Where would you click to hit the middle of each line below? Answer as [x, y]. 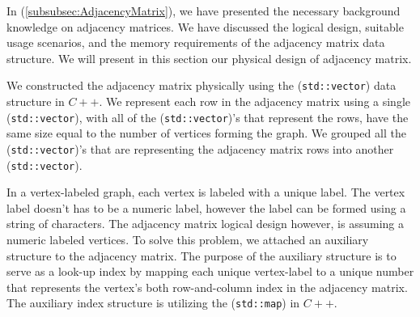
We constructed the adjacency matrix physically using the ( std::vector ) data [202, 85]
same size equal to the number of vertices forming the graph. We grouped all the [206, 133]
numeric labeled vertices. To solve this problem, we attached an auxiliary [188, 239]
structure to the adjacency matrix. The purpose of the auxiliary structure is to [202, 255]
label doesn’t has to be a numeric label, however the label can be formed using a [206, 207]
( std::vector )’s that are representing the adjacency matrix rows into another [200, 148]
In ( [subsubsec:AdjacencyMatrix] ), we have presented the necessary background [204, 11]
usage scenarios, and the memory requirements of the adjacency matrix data [196, 42]
